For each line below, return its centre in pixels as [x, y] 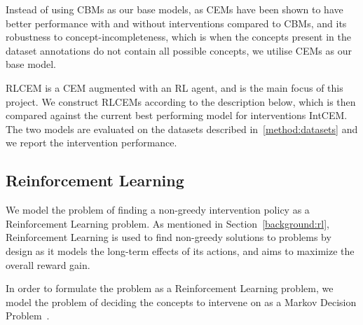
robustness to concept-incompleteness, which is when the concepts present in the [178, 37]
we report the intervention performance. [91, 143]
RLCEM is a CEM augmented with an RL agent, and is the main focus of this [174, 87]
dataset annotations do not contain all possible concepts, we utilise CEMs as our [179, 50]
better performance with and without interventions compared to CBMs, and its [176, 23]
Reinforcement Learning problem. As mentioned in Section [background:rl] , [167, 223]
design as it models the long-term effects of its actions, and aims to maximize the [180, 250]
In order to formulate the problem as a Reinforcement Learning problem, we [170, 288]
